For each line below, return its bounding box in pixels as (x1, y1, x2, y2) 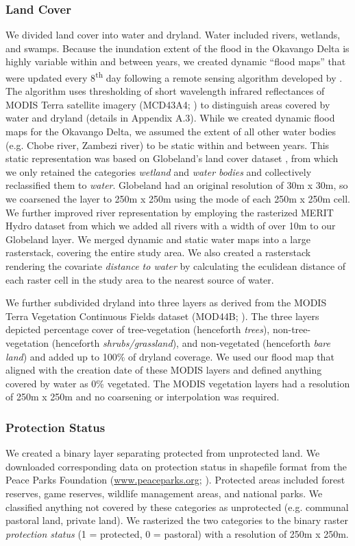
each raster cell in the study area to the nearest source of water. (5, 272, 274, 286)
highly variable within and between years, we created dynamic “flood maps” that (5, 54, 346, 69)
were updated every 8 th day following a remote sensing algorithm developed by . (5, 69, 343, 84)
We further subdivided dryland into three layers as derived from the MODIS (5, 295, 327, 310)
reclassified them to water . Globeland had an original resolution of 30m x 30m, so (5, 178, 348, 192)
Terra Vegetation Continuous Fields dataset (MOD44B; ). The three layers (5, 308, 319, 323)
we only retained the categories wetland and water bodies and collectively (5, 164, 312, 179)
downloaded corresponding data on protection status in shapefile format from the (5, 459, 347, 473)
